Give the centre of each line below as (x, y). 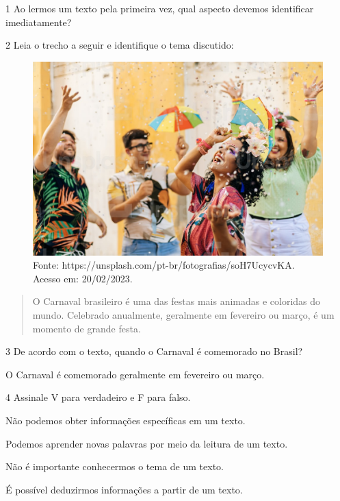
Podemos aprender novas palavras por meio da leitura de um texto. (147, 443)
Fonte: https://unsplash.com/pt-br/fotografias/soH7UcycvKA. (164, 265)
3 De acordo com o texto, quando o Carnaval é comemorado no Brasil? (154, 351)
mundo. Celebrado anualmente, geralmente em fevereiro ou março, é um (183, 314)
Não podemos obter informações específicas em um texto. (126, 420)
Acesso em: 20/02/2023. (83, 278)
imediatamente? (39, 22)
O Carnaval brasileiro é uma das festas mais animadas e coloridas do (176, 301)
